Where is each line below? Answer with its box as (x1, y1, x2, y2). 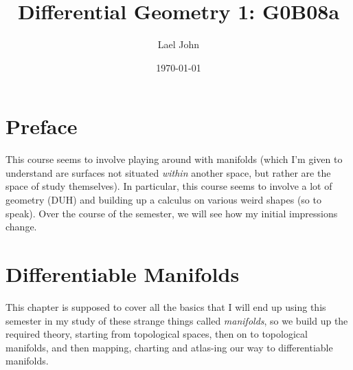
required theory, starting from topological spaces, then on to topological (5, 327, 308, 341)
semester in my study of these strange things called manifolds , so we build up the (5, 313, 348, 327)
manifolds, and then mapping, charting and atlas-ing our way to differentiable (5, 340, 333, 354)
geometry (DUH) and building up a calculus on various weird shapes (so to (5, 193, 321, 207)
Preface (5, 112, 78, 140)
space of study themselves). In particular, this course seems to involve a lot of (5, 179, 332, 193)
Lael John (157, 37, 200, 52)
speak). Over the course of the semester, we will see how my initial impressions (5, 206, 338, 220)
